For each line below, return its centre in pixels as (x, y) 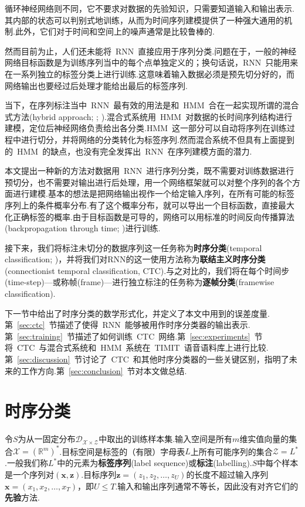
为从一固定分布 (47, 439)
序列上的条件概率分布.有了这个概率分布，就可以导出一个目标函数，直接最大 (150, 205)
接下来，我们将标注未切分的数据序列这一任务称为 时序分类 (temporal (133, 247)
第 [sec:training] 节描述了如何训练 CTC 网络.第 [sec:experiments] (128, 336)
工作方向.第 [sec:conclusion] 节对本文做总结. (104, 370)
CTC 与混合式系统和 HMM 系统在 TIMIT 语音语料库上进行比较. (143, 347)
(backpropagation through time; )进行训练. (83, 228)
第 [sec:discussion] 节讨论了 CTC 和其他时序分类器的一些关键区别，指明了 (147, 359)
